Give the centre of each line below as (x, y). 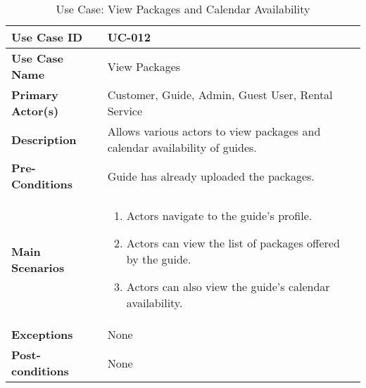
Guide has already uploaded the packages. (211, 176)
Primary (35, 95)
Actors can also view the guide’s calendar (228, 286)
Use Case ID (47, 37)
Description (44, 139)
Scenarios (38, 267)
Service (125, 111)
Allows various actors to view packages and (214, 131)
